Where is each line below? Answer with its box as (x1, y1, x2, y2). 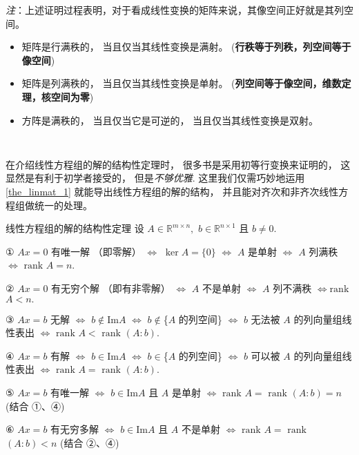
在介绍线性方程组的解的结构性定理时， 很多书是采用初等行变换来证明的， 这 (6, 157, 351, 171)
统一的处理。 (34, 197, 93, 212)
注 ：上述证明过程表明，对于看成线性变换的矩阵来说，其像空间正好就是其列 (6, 3, 344, 17)
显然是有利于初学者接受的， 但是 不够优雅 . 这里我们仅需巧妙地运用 (6, 171, 305, 185)
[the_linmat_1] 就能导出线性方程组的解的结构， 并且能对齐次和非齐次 (6, 184, 320, 198)
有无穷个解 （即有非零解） (51, 280, 171, 295)
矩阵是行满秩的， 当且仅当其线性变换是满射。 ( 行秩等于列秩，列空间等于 (21, 39, 351, 54)
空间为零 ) (50, 89, 94, 104)
